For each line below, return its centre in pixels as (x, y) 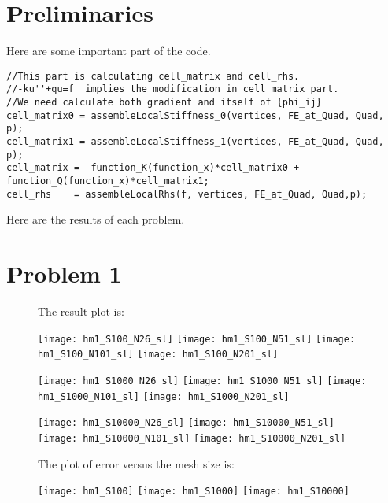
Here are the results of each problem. (96, 219)
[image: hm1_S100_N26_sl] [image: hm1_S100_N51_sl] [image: (197, 339)
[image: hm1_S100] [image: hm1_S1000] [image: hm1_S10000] (194, 492)
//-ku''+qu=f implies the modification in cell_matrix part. (173, 89)
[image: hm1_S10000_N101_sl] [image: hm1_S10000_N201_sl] (192, 438)
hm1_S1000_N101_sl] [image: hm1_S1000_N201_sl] (164, 396)
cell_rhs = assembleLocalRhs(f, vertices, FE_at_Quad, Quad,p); (187, 194)
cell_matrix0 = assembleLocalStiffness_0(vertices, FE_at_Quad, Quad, (195, 115)
